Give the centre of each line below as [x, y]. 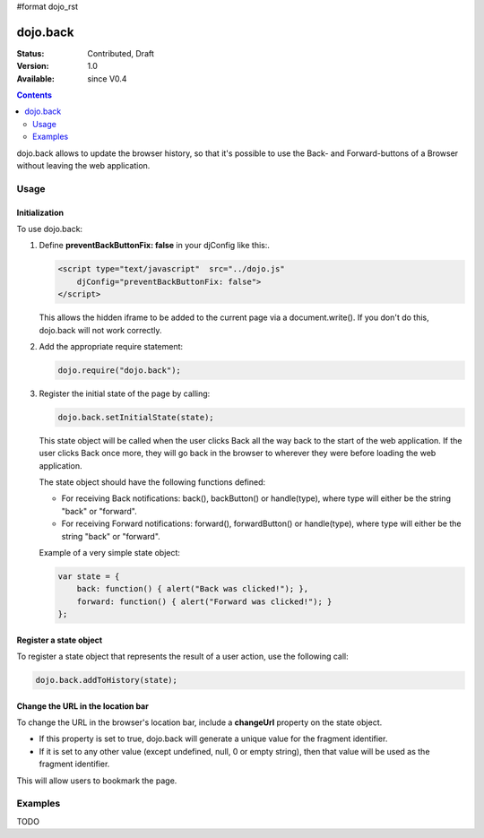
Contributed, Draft [121, 53]
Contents [35, 95]
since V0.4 [107, 78]
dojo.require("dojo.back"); [119, 370]
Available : [36, 78]
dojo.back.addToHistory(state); [107, 680]
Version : [33, 66]
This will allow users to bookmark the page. [97, 781]
